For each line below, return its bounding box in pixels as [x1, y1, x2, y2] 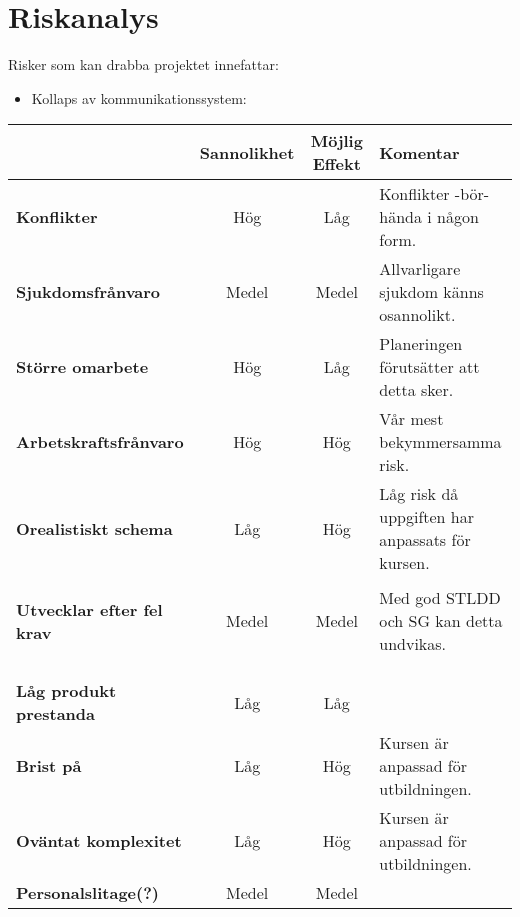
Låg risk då [379, 482, 459, 506]
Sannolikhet [199, 140, 295, 164]
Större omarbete [16, 355, 149, 379]
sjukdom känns [379, 280, 484, 304]
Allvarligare [379, 257, 461, 281]
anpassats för [379, 528, 471, 552]
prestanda [16, 702, 95, 726]
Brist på [16, 754, 82, 778]
